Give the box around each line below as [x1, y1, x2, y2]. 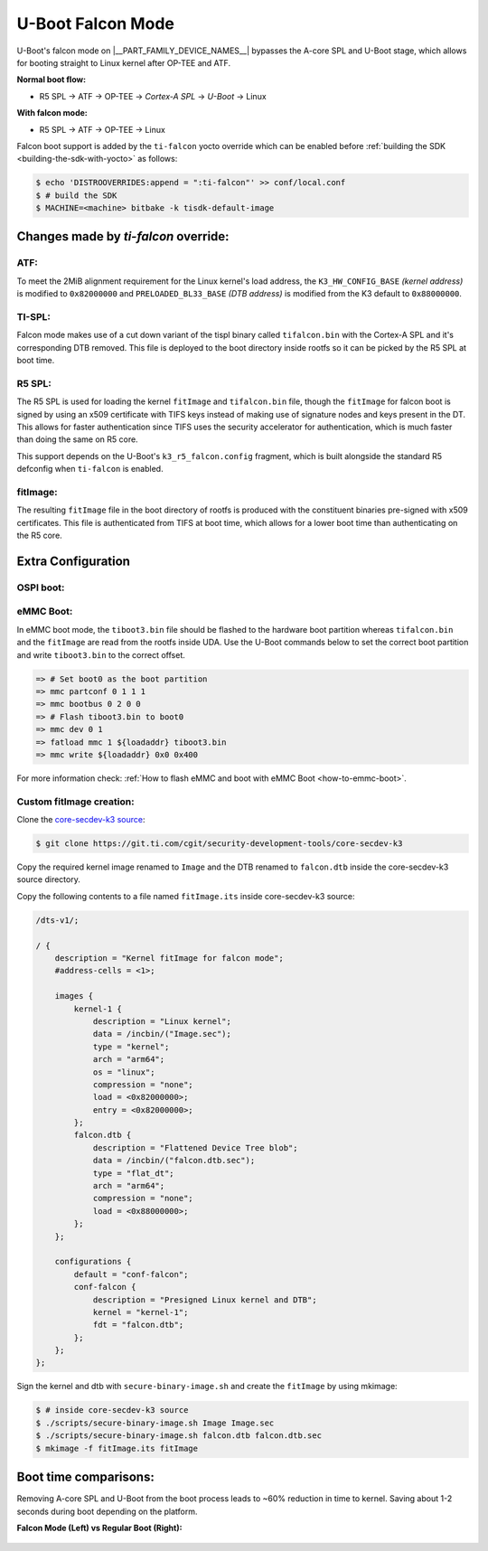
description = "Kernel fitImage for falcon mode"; [54, 953, 284, 963]
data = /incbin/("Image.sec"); [92, 1029, 232, 1039]
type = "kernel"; [92, 1041, 170, 1052]
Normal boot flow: [16, 74, 86, 85]
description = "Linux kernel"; [92, 1016, 232, 1026]
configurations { [54, 1256, 132, 1267]
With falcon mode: [16, 108, 88, 118]
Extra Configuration [16, 553, 131, 569]
